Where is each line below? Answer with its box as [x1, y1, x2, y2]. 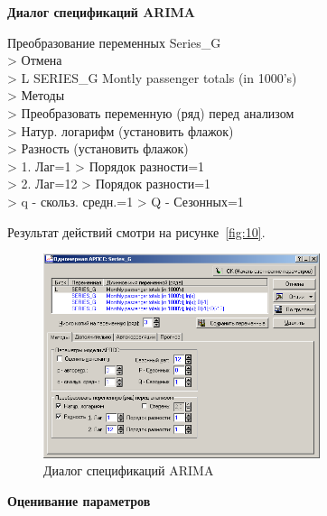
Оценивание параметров [7, 492, 151, 511]
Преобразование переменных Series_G [7, 32, 221, 51]
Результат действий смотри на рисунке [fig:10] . [7, 222, 266, 241]
